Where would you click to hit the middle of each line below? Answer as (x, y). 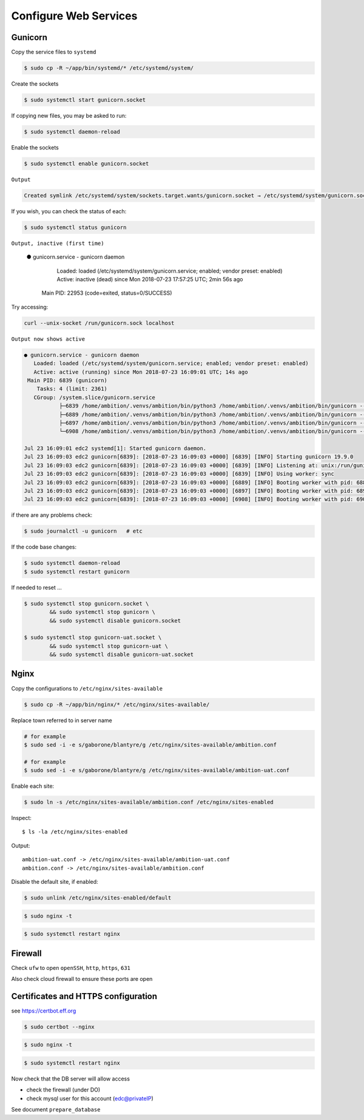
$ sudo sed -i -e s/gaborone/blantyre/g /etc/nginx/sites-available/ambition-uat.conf (157, 770)
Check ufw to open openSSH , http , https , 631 (71, 968)
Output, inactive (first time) (58, 243)
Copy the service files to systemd (54, 52)
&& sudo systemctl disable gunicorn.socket (115, 620)
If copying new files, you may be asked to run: (69, 116)
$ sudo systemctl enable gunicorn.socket (86, 163)
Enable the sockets (35, 147)
